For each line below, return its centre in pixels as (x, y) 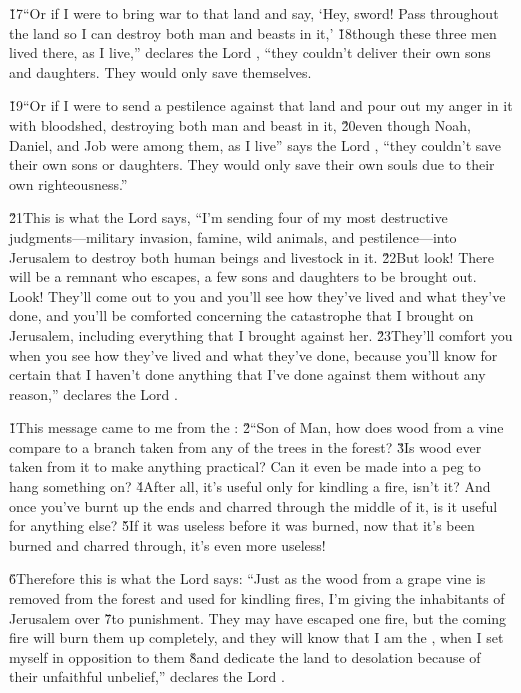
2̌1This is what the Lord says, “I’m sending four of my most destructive (228, 217)
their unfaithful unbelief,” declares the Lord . (147, 676)
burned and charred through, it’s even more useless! (167, 544)
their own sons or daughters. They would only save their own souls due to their (252, 164)
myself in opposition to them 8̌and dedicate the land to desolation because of (245, 656)
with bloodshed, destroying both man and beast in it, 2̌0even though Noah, (240, 124)
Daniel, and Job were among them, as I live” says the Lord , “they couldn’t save (255, 144)
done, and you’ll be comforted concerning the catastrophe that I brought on (241, 315)
